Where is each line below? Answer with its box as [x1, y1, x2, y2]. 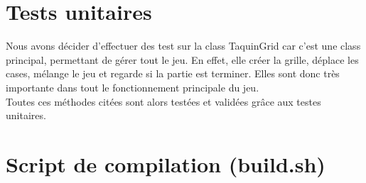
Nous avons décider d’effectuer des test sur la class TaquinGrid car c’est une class [6, 38, 361, 53]
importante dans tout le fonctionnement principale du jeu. [6, 79, 259, 94]
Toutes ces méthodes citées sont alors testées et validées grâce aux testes [6, 94, 321, 109]
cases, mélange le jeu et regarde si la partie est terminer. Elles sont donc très [6, 66, 340, 81]
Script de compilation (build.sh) [6, 149, 325, 178]
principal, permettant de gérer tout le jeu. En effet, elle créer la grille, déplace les [6, 52, 359, 67]
